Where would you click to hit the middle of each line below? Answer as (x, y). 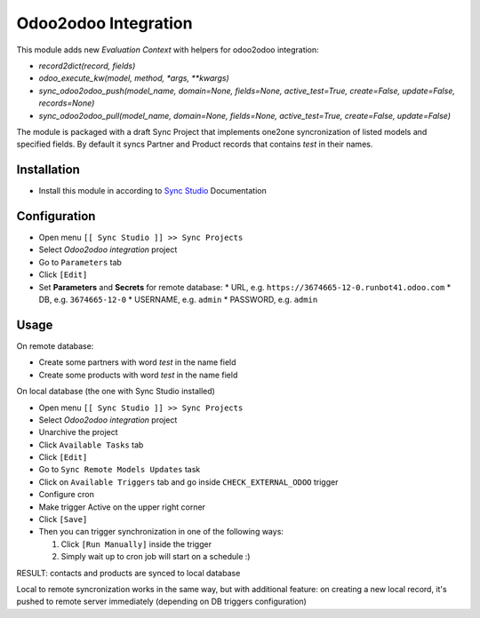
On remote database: (55, 345)
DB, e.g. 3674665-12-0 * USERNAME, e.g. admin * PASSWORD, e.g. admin (178, 300)
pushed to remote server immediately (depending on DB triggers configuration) (161, 602)
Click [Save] (63, 519)
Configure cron (67, 495)
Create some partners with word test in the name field (137, 362)
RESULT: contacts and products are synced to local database (128, 573)
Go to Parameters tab (80, 262)
